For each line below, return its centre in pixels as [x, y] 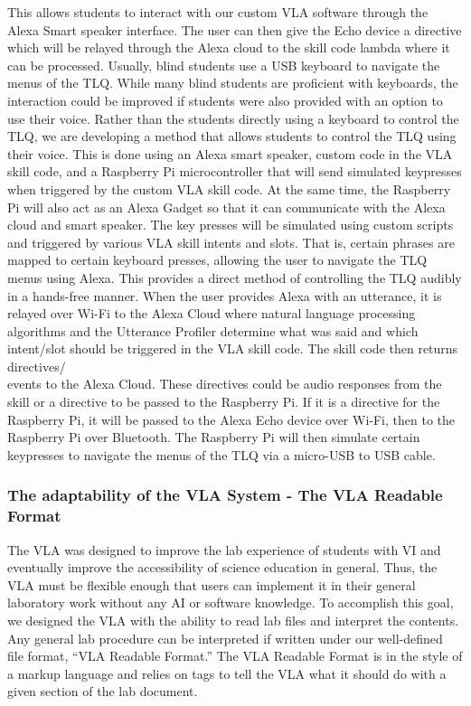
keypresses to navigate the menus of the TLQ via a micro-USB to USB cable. [221, 454]
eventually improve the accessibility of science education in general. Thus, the [222, 567]
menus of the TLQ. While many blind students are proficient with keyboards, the [233, 83]
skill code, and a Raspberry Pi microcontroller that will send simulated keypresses [235, 171]
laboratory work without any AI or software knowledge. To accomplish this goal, [231, 602]
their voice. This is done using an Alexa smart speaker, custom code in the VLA [230, 153]
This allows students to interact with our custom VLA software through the [218, 12]
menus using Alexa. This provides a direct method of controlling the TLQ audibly [235, 277]
